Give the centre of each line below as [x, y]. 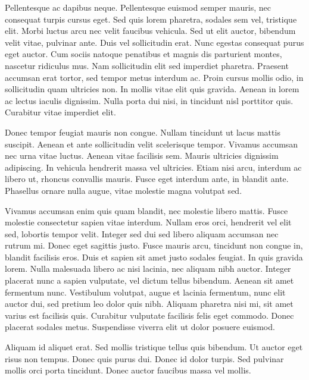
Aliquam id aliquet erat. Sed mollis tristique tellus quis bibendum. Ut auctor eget [154, 347]
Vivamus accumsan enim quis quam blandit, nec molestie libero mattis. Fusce [146, 210]
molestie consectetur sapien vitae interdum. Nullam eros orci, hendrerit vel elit [148, 222]
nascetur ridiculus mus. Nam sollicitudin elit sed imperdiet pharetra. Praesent [147, 65]
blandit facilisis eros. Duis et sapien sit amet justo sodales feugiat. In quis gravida [154, 257]
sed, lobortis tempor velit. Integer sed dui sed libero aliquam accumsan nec [142, 233]
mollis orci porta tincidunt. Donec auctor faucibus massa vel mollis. [128, 370]
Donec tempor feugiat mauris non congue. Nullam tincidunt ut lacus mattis [143, 132]
